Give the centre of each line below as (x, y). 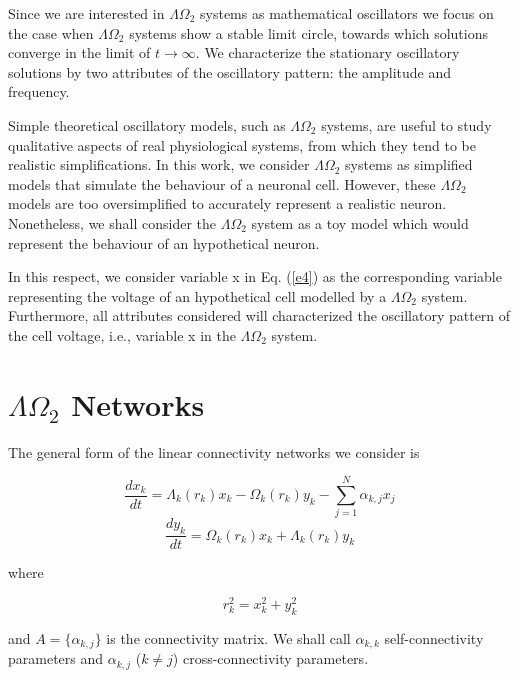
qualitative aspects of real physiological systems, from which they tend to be (242, 144)
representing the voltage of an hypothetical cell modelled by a (197, 295)
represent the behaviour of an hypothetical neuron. (164, 242)
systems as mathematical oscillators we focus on (347, 13)
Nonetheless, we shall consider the (112, 222)
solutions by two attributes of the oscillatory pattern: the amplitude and (230, 71)
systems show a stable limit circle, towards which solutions (308, 32)
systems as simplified (409, 164)
